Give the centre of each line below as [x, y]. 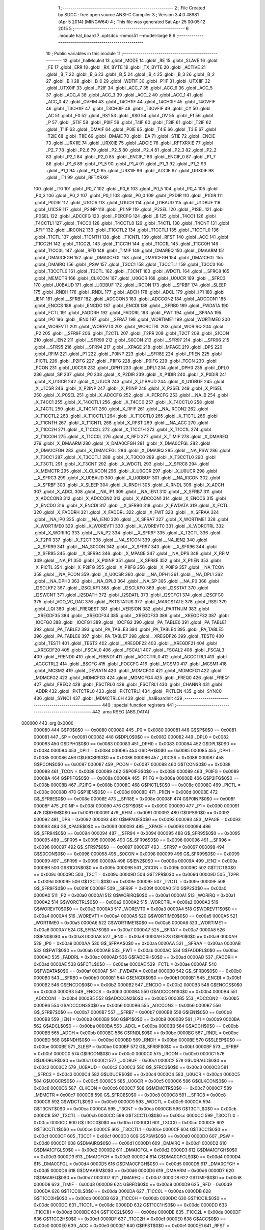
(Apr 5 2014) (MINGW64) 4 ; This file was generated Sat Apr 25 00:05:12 [132, 22]
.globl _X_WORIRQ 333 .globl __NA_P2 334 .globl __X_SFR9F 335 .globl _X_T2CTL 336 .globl [127, 533]
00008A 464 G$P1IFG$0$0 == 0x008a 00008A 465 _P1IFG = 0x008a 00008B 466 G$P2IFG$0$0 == [136, 778]
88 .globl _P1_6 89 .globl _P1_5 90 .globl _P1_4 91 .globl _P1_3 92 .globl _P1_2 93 [126, 164]
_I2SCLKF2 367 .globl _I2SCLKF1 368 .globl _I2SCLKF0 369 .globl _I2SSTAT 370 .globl [121, 588]
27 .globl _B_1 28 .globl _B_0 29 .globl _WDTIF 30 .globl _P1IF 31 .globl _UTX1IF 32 [128, 81]
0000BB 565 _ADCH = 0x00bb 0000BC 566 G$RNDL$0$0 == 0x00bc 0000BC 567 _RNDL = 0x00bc [136, 1033]
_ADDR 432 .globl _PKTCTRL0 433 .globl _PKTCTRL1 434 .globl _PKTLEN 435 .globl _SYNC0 [128, 691]
